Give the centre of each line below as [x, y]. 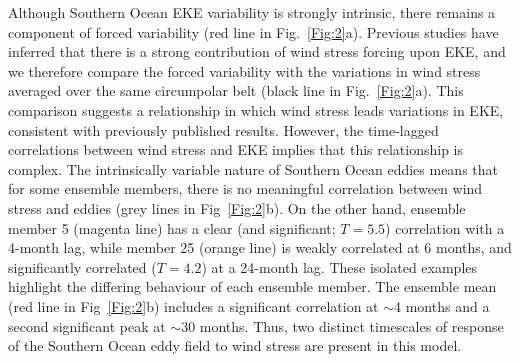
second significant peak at [87, 325]
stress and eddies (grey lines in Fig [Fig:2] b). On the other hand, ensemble [237, 207]
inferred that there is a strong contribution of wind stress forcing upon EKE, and [257, 51]
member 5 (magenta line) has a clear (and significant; [172, 227]
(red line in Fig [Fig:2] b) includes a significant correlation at [193, 305]
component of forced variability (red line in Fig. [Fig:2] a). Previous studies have [253, 31]
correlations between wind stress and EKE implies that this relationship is [235, 149]
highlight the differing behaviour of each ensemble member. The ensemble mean [252, 286]
